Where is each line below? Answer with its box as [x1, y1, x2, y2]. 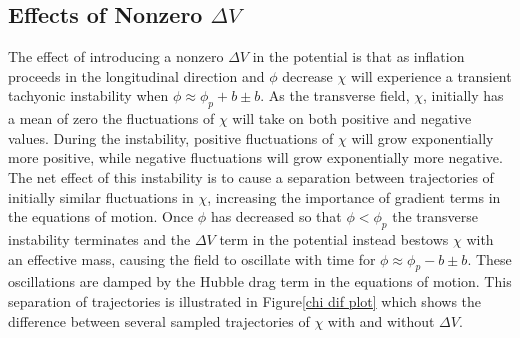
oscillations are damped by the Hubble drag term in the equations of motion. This [8, 271, 512, 292]
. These [467, 248, 512, 269]
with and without [327, 310, 435, 331]
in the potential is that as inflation [252, 46, 465, 67]
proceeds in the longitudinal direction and [8, 65, 265, 86]
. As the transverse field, [260, 85, 410, 106]
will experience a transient [350, 65, 512, 86]
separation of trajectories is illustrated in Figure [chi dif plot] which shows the [8, 290, 482, 311]
